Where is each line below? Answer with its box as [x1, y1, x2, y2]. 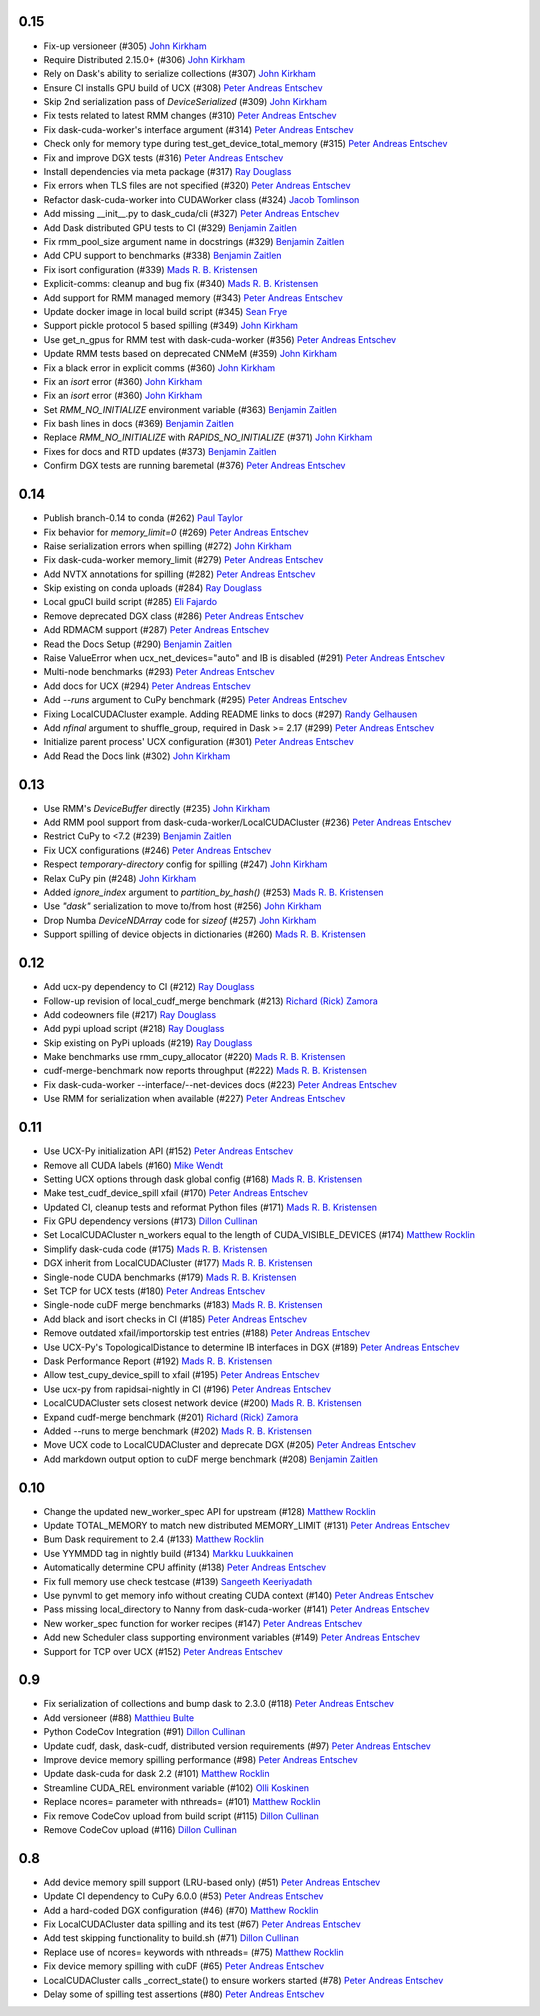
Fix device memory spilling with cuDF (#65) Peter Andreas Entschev [43, 1960, 325, 1972]
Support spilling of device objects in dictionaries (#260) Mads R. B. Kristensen [43, 928, 366, 940]
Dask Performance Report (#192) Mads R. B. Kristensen [43, 1355, 273, 1367]
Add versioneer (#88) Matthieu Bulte [43, 1711, 195, 1724]
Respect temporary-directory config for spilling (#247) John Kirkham [43, 858, 328, 870]
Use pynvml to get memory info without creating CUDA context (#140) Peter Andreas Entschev [43, 1589, 434, 1601]
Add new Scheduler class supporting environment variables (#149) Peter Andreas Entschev [43, 1631, 420, 1644]
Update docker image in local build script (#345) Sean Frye [43, 305, 288, 317]
